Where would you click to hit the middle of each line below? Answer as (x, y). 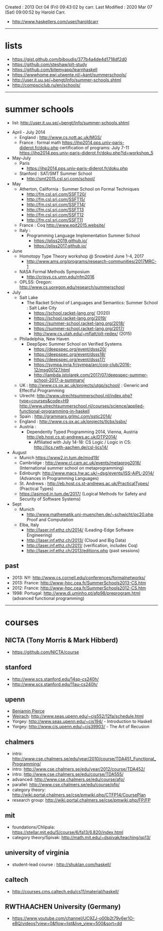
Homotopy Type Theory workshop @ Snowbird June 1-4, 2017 (81, 256)
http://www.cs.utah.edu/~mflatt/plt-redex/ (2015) (83, 334)
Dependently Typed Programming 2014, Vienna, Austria (82, 432)
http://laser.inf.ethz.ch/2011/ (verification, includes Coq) (82, 545)
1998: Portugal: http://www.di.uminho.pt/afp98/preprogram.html (76, 593)
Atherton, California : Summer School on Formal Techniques (79, 189)
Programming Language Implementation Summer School (83, 235)
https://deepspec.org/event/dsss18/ (70, 354)
